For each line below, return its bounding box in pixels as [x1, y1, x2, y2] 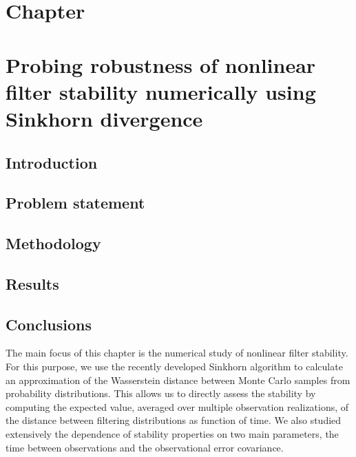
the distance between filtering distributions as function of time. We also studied [6, 413, 342, 427]
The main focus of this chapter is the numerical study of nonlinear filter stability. [6, 346, 348, 360]
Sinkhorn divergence [6, 104, 203, 132]
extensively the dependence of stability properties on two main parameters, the [6, 427, 339, 441]
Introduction [6, 151, 98, 173]
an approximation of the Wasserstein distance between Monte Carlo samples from [6, 372, 350, 387]
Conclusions [6, 313, 92, 334]
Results [6, 273, 59, 294]
